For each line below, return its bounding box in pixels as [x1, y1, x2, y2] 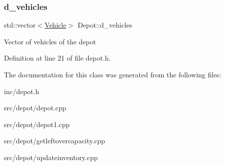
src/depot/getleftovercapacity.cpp [4, 135, 105, 146]
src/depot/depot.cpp [4, 102, 67, 113]
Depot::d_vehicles [77, 20, 132, 30]
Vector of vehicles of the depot [4, 36, 96, 46]
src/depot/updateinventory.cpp [4, 152, 98, 162]
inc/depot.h [4, 86, 39, 96]
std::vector [4, 20, 36, 30]
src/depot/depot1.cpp [4, 119, 70, 129]
